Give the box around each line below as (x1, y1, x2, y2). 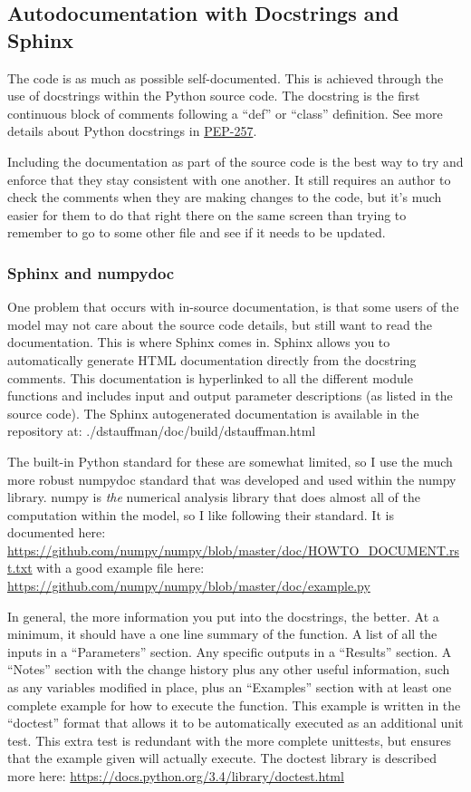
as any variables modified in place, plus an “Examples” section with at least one (7, 678, 452, 697)
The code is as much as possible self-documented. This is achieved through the (7, 68, 444, 87)
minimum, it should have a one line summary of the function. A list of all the (7, 624, 437, 643)
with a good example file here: (36, 558, 205, 577)
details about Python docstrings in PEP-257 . (7, 121, 257, 140)
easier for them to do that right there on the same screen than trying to (7, 205, 407, 224)
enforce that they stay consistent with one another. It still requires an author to (7, 169, 451, 188)
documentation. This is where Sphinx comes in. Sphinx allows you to (7, 333, 390, 352)
